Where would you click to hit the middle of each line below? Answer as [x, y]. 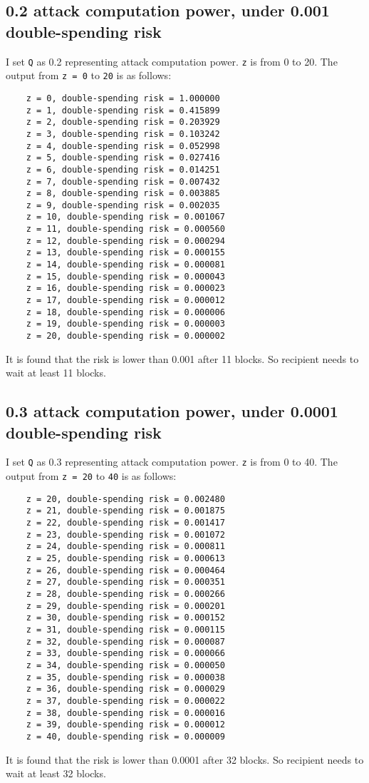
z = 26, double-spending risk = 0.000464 [125, 570]
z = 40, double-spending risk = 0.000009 [125, 736]
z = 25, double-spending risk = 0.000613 [125, 559]
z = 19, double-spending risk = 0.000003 [125, 324]
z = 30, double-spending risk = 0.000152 [125, 618]
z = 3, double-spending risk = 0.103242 [123, 134]
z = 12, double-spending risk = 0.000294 [125, 241]
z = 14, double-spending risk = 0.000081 [125, 265]
